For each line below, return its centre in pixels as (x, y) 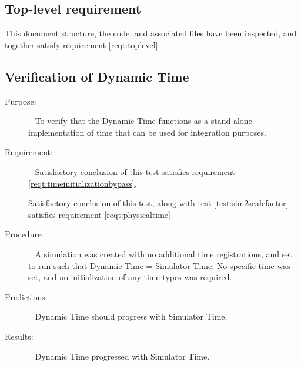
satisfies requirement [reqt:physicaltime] (99, 214)
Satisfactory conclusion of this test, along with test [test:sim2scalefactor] (158, 203)
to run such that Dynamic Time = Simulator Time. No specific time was (159, 265)
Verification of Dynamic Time (97, 76)
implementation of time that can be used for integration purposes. (147, 132)
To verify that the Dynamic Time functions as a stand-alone (143, 121)
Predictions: (26, 296)
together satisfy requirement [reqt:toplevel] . (83, 44)
